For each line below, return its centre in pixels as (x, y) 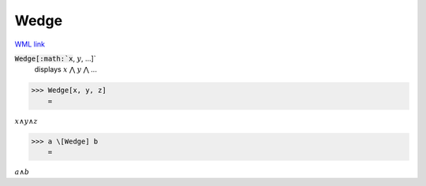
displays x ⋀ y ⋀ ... (66, 69)
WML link (30, 44)
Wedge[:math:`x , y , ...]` (55, 58)
